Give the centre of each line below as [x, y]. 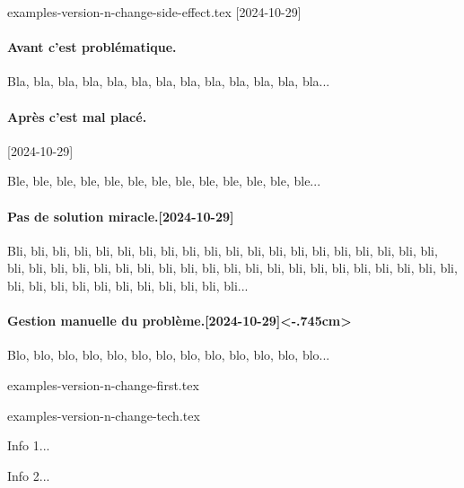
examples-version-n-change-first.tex [103, 384]
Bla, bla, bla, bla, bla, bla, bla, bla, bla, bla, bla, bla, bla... [169, 81]
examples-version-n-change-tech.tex [104, 415]
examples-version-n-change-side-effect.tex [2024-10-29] [154, 12]
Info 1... [29, 445]
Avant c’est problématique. [92, 47]
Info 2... [29, 475]
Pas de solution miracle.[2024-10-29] [121, 216]
